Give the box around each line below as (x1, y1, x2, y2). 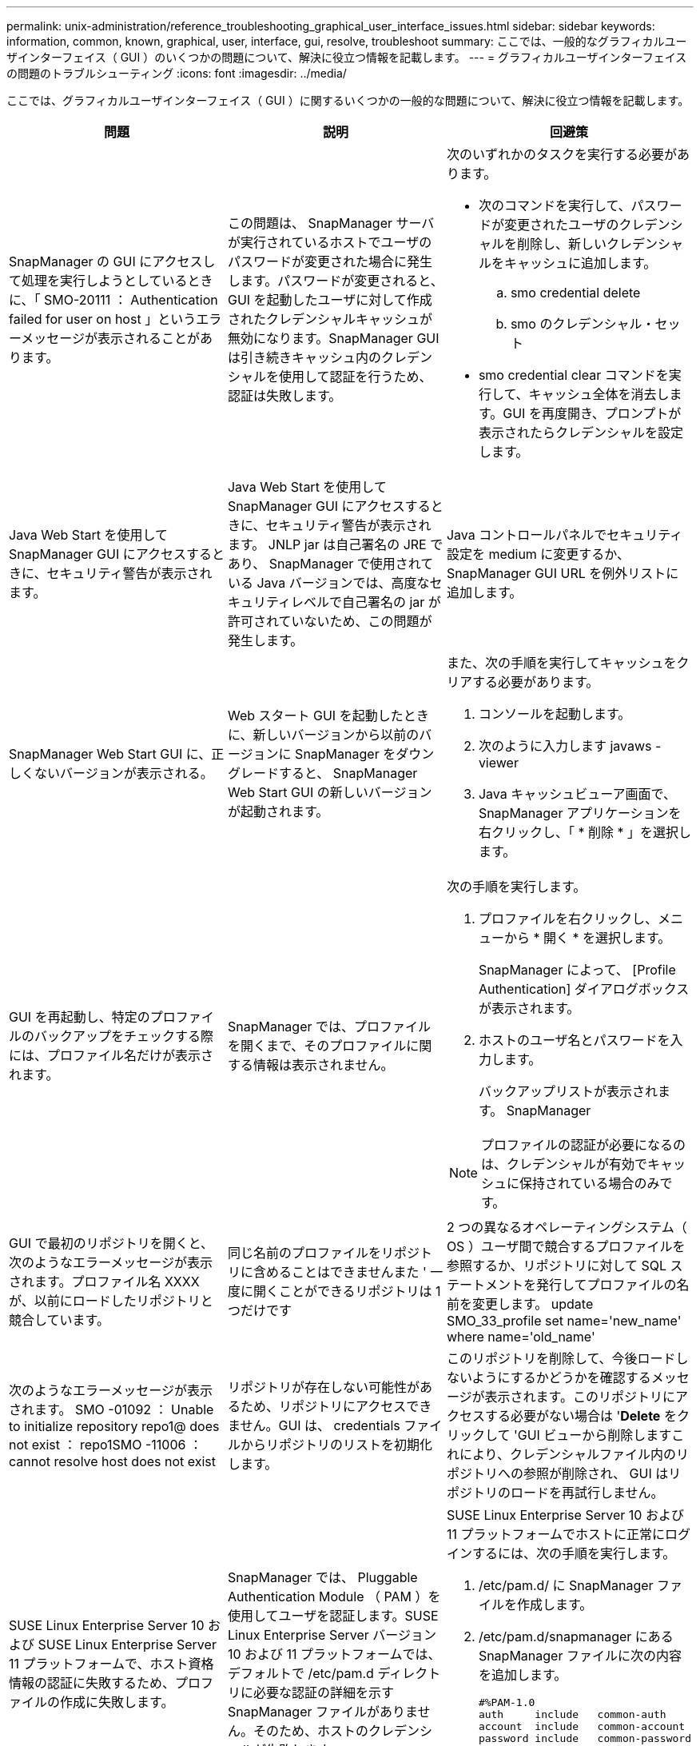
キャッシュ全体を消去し (528, 386, 670, 402)
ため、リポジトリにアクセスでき (240, 1398, 432, 1414)
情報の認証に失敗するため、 (9, 1674, 176, 1691)
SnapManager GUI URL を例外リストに (446, 565, 679, 581)
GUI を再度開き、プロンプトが (503, 405, 682, 421)
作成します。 (516, 1597, 593, 1612)
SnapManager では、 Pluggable (227, 1569, 418, 1585)
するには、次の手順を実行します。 (471, 1545, 676, 1561)
